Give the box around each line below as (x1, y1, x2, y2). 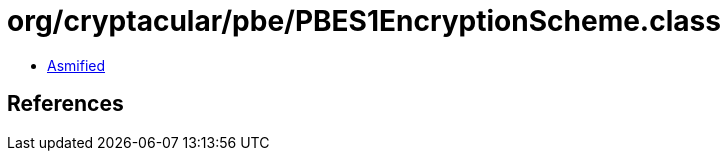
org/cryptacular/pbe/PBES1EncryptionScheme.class (7, 4, 721, 38)
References (7, 91, 124, 117)
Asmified (47, 56, 106, 74)
